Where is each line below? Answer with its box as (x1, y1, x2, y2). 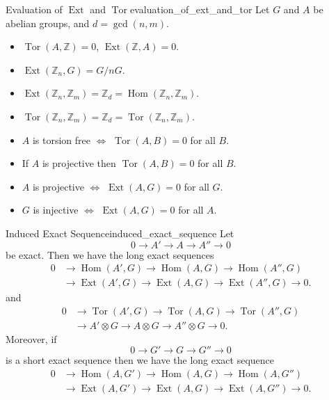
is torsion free (32, 132, 91, 147)
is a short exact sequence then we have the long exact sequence (6, 353, 275, 367)
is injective (33, 202, 79, 217)
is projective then (42, 156, 116, 170)
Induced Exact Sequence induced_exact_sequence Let (6, 225, 234, 240)
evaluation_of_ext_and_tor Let (129, 2, 270, 16)
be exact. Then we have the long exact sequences (6, 247, 214, 262)
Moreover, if (6, 331, 57, 346)
